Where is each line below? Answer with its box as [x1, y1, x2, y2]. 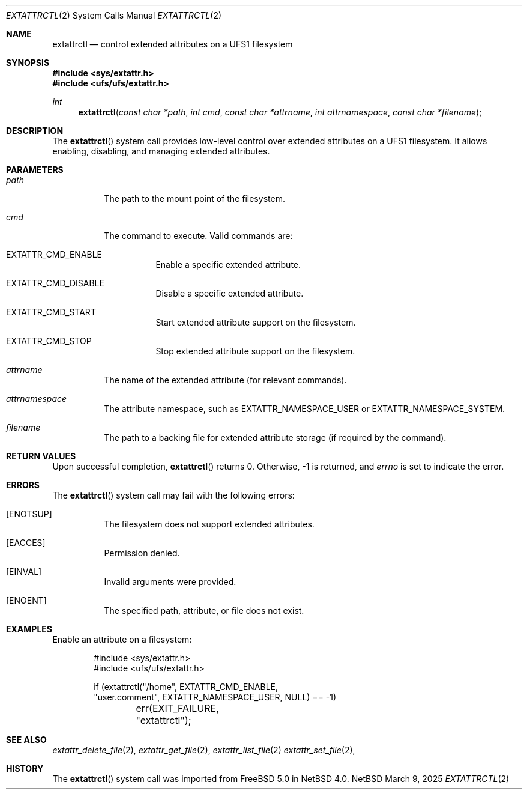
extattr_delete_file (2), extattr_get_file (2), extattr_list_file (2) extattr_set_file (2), [52, 745, 355, 755]
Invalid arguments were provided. [104, 577, 236, 587]
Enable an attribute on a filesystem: [52, 634, 192, 644]
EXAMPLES [6, 624, 52, 634]
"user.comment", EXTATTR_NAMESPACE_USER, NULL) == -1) [94, 692, 337, 702]
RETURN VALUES [6, 451, 76, 461]
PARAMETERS [6, 165, 64, 175]
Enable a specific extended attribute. [155, 259, 301, 270]
